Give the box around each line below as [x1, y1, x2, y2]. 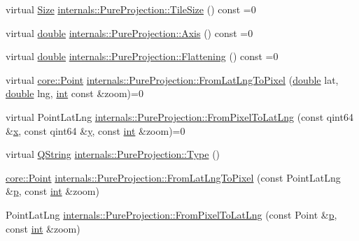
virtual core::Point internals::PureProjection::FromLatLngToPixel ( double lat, [6, 72, 339, 87]
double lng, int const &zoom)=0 [6, 86, 143, 101]
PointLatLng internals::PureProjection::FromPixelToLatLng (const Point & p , [6, 207, 337, 221]
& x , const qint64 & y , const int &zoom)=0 [6, 123, 185, 138]
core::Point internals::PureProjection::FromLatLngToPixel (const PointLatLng [6, 170, 341, 184]
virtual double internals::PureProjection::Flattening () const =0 [6, 49, 279, 64]
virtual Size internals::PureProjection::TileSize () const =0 [6, 2, 256, 16]
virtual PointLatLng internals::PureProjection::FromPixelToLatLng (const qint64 [6, 109, 353, 124]
